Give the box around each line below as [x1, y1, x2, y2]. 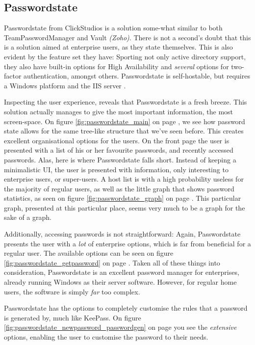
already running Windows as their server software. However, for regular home [4, 277, 237, 287]
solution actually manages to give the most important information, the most [4, 106, 233, 116]
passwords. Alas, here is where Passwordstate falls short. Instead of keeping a [4, 154, 236, 164]
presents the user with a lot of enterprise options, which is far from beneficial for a [4, 238, 251, 248]
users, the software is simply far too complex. [4, 286, 140, 296]
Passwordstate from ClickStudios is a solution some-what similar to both [4, 23, 223, 33]
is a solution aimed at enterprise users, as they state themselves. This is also [4, 42, 233, 52]
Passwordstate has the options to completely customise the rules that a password [4, 303, 248, 313]
